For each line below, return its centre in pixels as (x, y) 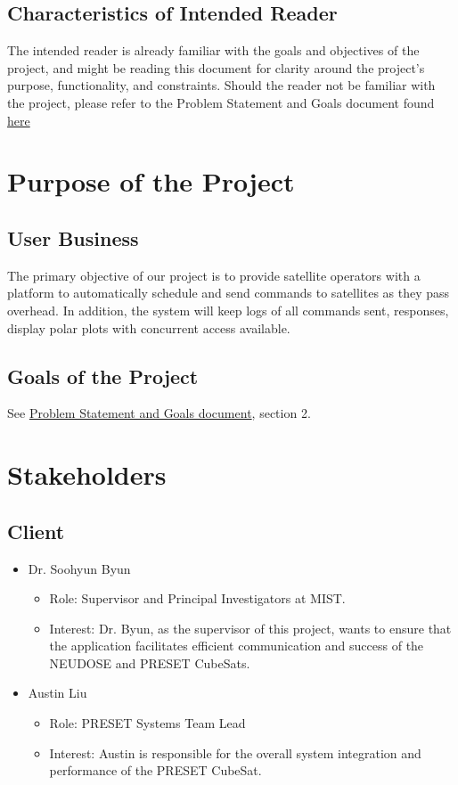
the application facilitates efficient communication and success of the (237, 646)
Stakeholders (87, 474)
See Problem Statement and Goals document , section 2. (159, 413)
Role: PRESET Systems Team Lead (147, 723)
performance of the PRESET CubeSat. (155, 770)
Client (36, 531)
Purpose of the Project (151, 181)
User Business (73, 237)
